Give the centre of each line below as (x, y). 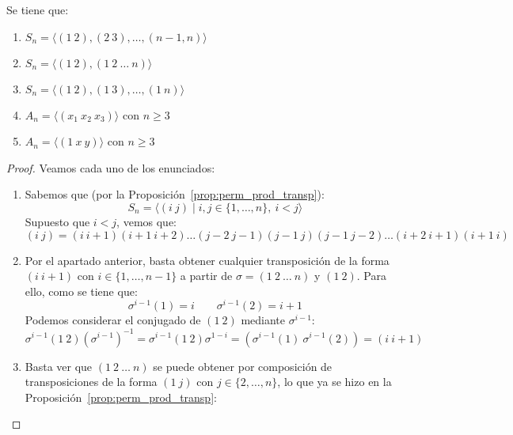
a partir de (206, 276)
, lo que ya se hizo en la (334, 382)
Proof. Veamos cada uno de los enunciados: (111, 167)
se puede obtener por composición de (243, 366)
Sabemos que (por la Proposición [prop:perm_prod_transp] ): (175, 194)
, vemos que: (147, 221)
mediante (263, 320)
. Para (371, 276)
